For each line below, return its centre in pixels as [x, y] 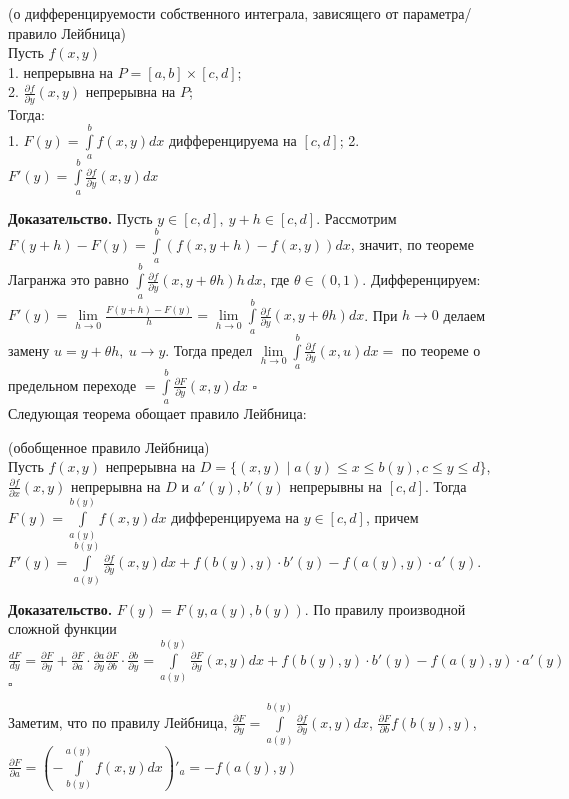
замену [29, 349]
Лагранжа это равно [68, 279]
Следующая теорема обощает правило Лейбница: [157, 413]
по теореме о [441, 349]
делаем [464, 314]
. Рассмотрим [356, 217]
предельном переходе [72, 384]
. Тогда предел [209, 349]
